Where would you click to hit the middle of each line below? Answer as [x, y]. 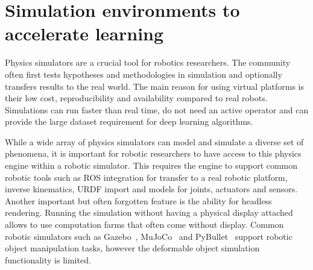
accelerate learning [84, 33]
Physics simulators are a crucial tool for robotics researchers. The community [148, 62]
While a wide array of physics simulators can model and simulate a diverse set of [154, 141]
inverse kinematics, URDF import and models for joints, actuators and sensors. [151, 189]
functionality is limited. [48, 259]
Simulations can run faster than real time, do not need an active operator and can [157, 109]
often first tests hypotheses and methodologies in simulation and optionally [144, 74]
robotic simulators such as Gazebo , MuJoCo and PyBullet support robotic [149, 236]
